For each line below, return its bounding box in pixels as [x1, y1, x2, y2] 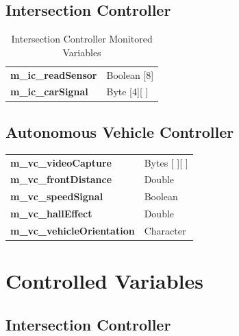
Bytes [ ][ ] [144, 155, 188, 169]
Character [144, 223, 186, 237]
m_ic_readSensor [10, 67, 97, 82]
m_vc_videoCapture [10, 155, 112, 169]
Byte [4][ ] [106, 84, 149, 99]
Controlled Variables [5, 267, 203, 295]
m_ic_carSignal [10, 84, 88, 99]
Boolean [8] [106, 67, 154, 82]
